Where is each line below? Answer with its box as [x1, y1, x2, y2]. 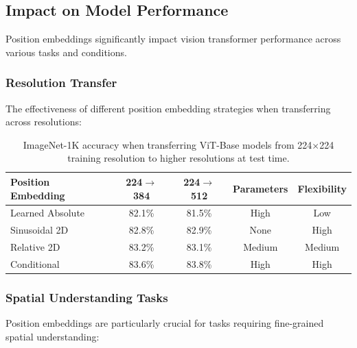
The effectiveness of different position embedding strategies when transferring [5, 101, 331, 115]
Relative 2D [10, 240, 60, 254]
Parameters [233, 181, 288, 195]
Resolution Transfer [5, 74, 117, 91]
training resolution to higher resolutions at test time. [67, 151, 290, 165]
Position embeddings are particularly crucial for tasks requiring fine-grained [5, 316, 324, 330]
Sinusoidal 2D [10, 223, 69, 237]
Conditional [10, 256, 60, 271]
